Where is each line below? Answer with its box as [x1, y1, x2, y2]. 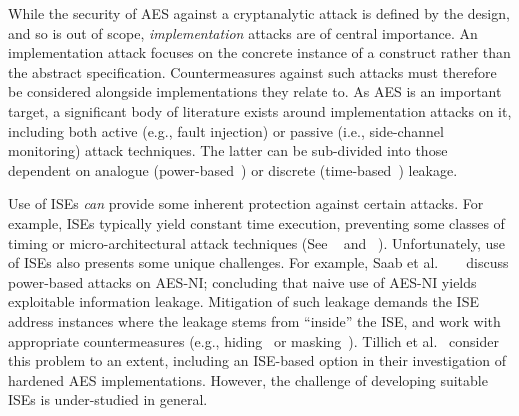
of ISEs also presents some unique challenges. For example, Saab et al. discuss [8, 252, 509, 273]
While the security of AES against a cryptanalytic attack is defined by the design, [8, 3, 510, 23]
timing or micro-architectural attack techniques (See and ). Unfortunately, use [8, 232, 505, 253]
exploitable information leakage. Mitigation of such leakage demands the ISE [8, 291, 479, 312]
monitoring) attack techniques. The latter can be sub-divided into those [8, 140, 448, 161]
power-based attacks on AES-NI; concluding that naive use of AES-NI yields [8, 271, 477, 292]
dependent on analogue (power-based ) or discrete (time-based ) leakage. [8, 159, 458, 180]
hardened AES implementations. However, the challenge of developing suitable [8, 369, 488, 390]
